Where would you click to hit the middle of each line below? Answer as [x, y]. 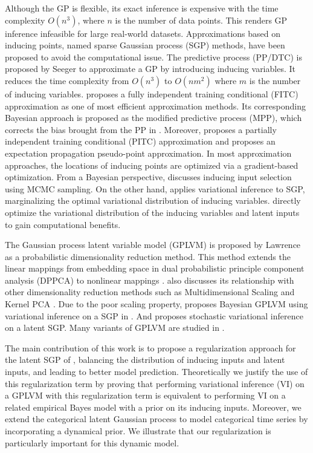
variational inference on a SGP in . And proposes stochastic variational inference [154, 315]
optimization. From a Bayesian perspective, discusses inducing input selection [148, 177]
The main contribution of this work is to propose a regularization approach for [150, 347]
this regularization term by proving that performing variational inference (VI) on [155, 383]
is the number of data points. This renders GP [201, 20]
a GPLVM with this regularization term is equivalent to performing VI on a [145, 395]
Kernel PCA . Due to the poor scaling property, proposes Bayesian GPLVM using [156, 304]
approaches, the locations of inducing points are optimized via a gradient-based [152, 165]
